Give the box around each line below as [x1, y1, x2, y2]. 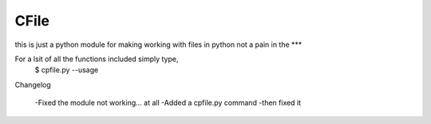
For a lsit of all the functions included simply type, [14, 54, 179, 64]
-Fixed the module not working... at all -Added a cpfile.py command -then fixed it [34, 98, 302, 107]
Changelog [14, 79, 51, 89]
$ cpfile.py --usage [34, 65, 99, 75]
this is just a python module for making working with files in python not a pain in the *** [14, 40, 302, 49]
